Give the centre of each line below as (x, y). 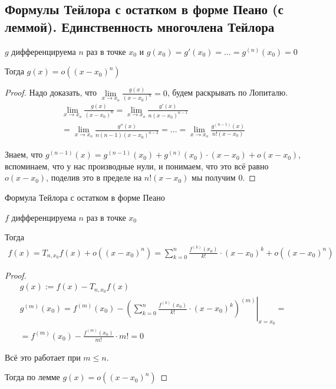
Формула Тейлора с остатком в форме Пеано (85, 197)
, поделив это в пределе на (94, 177)
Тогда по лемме (32, 377)
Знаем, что (24, 154)
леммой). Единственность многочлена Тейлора (140, 26)
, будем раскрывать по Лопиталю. (228, 92)
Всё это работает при (43, 357)
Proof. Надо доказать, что (51, 92)
